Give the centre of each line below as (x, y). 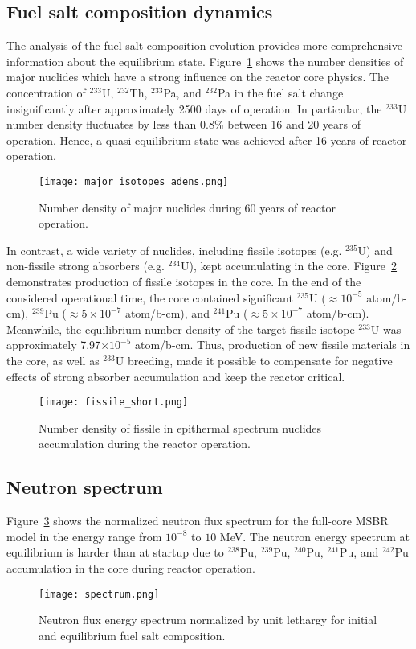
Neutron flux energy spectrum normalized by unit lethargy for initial (208, 620)
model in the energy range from (84, 536)
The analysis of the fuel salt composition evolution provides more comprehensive (204, 45)
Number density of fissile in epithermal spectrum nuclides (180, 427)
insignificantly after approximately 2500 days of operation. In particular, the (194, 108)
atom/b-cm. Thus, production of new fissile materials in (273, 345)
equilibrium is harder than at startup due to (115, 552)
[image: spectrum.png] (99, 594)
